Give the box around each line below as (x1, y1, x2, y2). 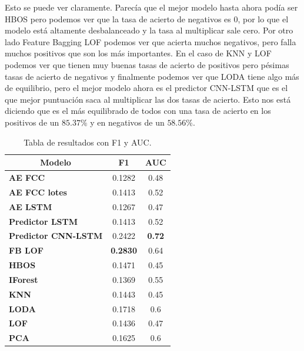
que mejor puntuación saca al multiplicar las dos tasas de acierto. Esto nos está (5, 93, 291, 105)
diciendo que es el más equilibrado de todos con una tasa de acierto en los (5, 104, 271, 117)
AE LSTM (9, 200, 52, 212)
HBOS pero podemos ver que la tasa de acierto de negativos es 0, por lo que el (5, 12, 289, 25)
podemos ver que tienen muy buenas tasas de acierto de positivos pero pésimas (5, 58, 289, 70)
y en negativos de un (90, 116, 165, 128)
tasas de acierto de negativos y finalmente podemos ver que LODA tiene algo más (5, 70, 299, 82)
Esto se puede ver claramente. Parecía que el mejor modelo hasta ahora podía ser (5, 1, 298, 13)
